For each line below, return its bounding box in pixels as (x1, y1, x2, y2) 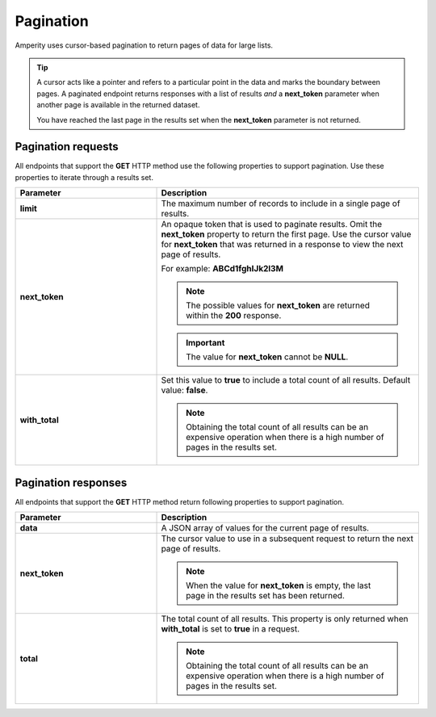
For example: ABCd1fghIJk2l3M (161, 263, 284, 275)
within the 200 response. (186, 310, 282, 321)
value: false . (161, 384, 208, 396)
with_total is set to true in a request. (161, 623, 300, 635)
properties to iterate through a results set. (15, 172, 153, 182)
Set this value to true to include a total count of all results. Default (161, 375, 411, 386)
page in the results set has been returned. (186, 590, 345, 602)
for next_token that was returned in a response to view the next (161, 239, 404, 250)
